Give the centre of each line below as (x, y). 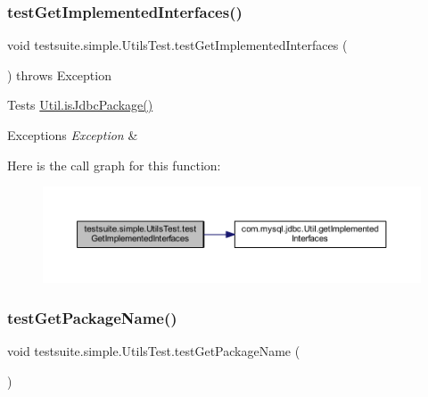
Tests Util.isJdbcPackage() (80, 105)
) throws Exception (59, 74)
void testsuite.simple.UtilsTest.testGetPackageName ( (154, 350)
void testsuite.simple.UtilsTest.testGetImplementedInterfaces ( (177, 45)
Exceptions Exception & (73, 135)
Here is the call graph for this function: (114, 165)
